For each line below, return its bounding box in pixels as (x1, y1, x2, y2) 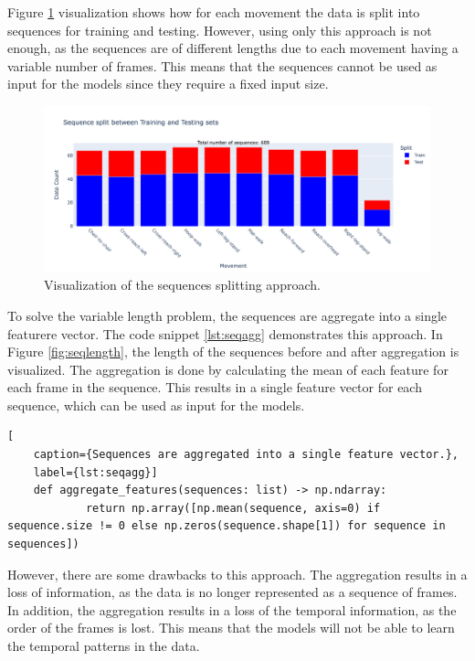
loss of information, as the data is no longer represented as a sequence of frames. (7, 582, 458, 602)
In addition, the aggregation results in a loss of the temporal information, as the (7, 600, 457, 619)
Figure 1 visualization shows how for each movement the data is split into (7, 3, 420, 21)
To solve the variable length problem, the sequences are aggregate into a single (7, 305, 448, 325)
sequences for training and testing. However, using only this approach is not (7, 20, 432, 39)
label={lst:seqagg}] (33, 465, 158, 479)
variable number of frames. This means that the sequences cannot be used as (7, 56, 438, 75)
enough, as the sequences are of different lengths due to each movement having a (7, 38, 459, 58)
